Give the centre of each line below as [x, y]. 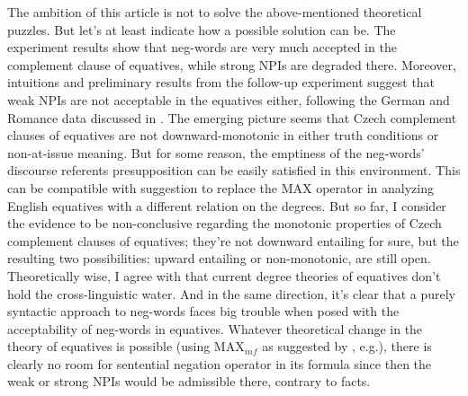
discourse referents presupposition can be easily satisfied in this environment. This [234, 170]
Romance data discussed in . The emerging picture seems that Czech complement [232, 117]
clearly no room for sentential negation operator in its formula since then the [220, 363]
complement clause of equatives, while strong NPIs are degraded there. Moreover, [232, 64]
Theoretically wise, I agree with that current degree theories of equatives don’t [224, 275]
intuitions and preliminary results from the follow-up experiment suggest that [221, 82]
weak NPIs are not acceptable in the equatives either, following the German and [229, 99]
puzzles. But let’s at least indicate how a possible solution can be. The [202, 29]
